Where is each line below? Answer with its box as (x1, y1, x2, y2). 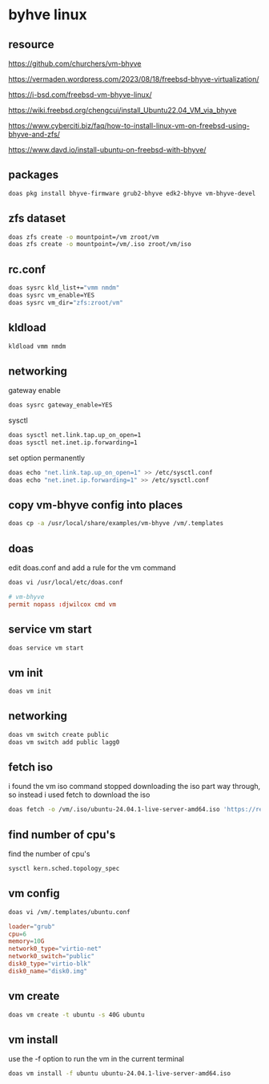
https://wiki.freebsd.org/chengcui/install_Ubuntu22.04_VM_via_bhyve (8, 106, 237, 115)
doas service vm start (8, 644, 84, 652)
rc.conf (8, 262, 46, 276)
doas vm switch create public (8, 730, 110, 738)
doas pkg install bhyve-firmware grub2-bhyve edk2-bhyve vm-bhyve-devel (8, 189, 256, 197)
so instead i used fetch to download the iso (8, 790, 151, 799)
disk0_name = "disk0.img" (8, 967, 88, 975)
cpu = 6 (8, 930, 26, 938)
